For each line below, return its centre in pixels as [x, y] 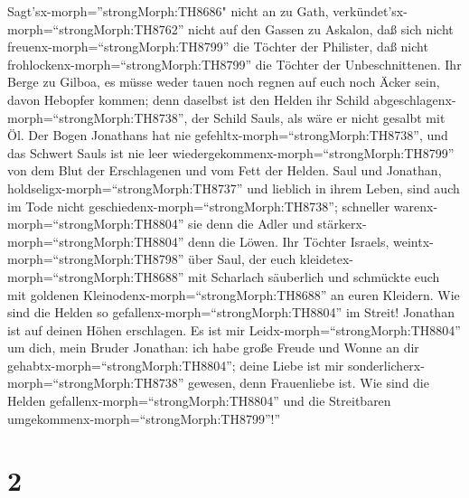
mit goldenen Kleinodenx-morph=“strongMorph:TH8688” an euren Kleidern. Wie [234, 294]
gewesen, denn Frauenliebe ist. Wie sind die [309, 383]
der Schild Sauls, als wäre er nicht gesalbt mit [319, 117]
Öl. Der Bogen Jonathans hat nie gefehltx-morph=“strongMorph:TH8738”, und [228, 135]
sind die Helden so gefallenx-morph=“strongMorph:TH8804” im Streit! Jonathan [231, 312]
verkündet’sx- [370, 11]
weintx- [413, 241]
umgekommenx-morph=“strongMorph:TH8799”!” [144, 418]
